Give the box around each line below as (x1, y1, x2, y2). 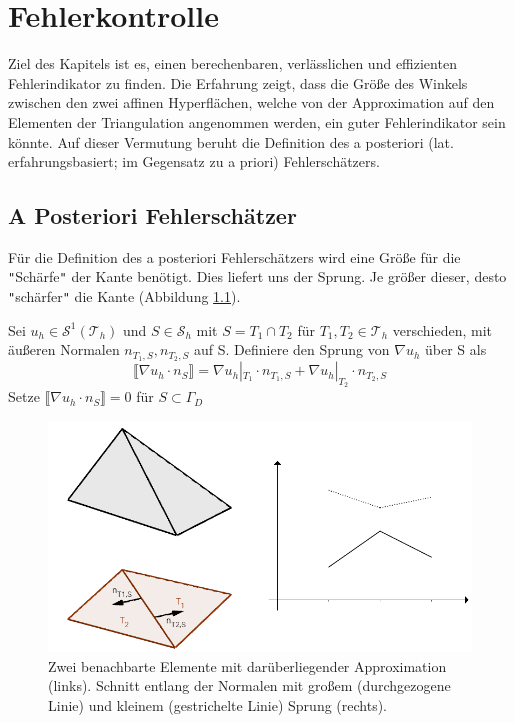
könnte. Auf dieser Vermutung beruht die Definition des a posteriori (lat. (8, 131, 454, 152)
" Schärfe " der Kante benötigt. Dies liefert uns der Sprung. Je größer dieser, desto (8, 266, 507, 287)
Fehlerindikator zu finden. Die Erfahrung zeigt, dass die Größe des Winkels (8, 72, 468, 93)
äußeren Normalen (8, 339, 120, 360)
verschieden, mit (392, 319, 492, 340)
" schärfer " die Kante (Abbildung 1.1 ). (8, 286, 241, 307)
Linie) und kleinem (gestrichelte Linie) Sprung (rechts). (48, 694, 388, 715)
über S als (425, 339, 487, 360)
